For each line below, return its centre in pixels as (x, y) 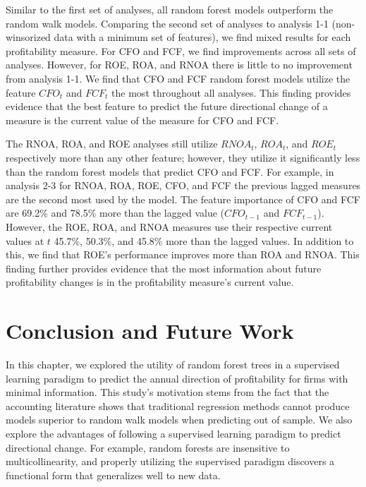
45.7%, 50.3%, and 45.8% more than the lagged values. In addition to (204, 240)
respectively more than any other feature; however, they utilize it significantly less (183, 157)
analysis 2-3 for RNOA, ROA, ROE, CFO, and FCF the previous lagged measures (183, 185)
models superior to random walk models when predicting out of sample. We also (179, 420)
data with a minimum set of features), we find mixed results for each (202, 37)
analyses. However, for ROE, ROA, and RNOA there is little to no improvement (179, 65)
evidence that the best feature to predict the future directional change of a (167, 106)
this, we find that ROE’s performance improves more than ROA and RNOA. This (183, 254)
